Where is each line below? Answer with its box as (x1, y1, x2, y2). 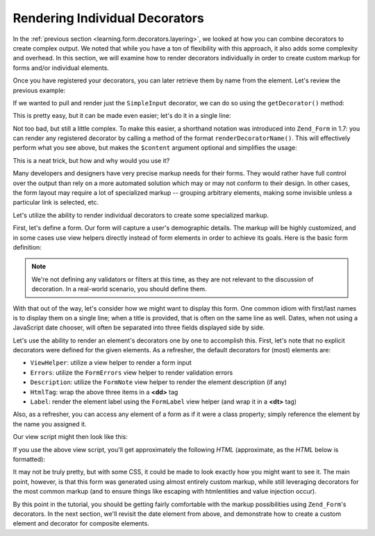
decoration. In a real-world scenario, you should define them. (31, 285, 207, 293)
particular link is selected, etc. (12, 198, 99, 207)
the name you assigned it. (12, 420, 87, 428)
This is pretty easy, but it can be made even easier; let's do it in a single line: (12, 112, 232, 120)
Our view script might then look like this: (12, 433, 128, 441)
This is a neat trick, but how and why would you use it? (12, 156, 170, 164)
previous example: (12, 86, 66, 94)
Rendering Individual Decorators (12, 10, 204, 26)
